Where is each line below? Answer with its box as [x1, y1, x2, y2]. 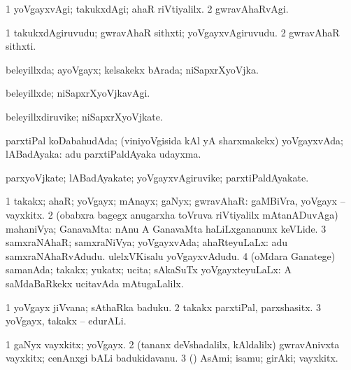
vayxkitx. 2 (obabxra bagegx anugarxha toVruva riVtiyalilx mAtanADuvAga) [6, 207, 338, 221]
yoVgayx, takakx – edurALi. [6, 313, 127, 328]
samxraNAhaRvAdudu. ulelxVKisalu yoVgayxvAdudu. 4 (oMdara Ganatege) [6, 248, 336, 263]
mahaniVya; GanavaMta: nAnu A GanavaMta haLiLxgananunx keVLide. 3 [6, 221, 327, 235]
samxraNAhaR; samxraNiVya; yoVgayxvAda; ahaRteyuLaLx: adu [6, 235, 288, 249]
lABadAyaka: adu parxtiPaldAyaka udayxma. [6, 146, 201, 161]
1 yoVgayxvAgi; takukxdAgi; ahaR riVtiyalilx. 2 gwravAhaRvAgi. [6, 1, 289, 15]
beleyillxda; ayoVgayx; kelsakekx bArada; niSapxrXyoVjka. [6, 62, 259, 76]
